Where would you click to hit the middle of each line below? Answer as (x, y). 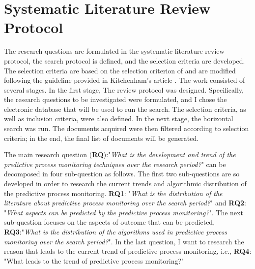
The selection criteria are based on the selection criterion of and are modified (120, 70)
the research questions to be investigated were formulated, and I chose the (115, 99)
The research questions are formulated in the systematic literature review (114, 51)
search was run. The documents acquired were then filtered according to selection (127, 128)
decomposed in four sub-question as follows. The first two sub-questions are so (122, 174)
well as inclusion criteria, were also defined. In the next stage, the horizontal (119, 118)
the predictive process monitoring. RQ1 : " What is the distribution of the (113, 193)
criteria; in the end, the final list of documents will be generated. (101, 138)
